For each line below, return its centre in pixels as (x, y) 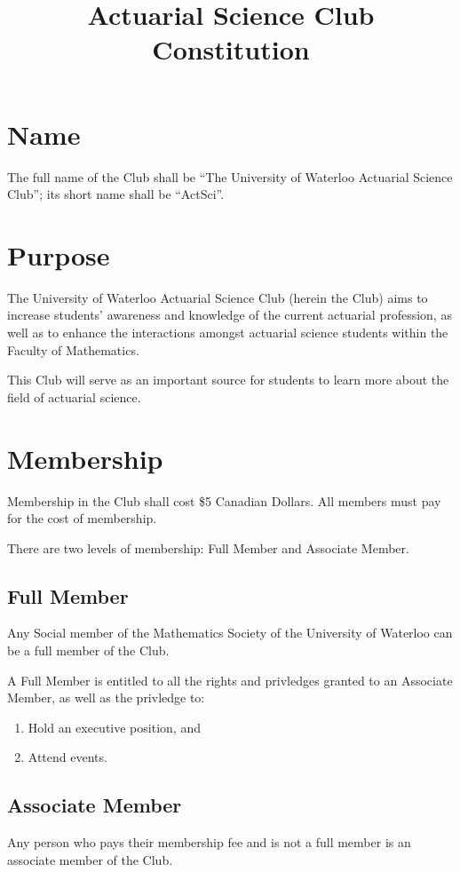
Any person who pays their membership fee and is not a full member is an (209, 842)
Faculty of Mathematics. (73, 349)
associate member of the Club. (90, 859)
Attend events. (67, 757)
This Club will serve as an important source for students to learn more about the (228, 380)
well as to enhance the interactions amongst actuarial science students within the (228, 332)
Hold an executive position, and (114, 727)
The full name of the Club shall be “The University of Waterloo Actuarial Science (230, 176)
